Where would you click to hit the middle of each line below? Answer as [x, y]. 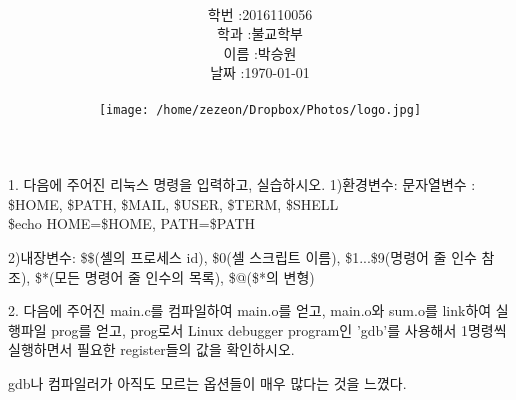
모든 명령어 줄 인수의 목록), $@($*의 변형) [184, 276]
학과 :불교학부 [260, 33]
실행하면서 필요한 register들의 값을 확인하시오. [151, 349]
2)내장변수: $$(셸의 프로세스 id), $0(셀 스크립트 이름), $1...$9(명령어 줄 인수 [242, 256]
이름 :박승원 [260, 52]
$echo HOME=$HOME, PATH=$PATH [131, 223]
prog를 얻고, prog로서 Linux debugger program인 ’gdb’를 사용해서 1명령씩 [279, 329]
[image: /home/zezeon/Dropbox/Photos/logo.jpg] [260, 110]
